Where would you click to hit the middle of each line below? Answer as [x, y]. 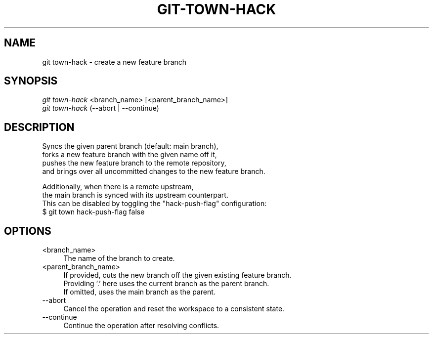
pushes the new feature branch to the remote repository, [134, 163]
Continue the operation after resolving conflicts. [141, 326]
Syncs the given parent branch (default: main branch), [130, 146]
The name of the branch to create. [119, 258]
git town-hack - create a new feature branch [114, 62]
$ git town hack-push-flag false [93, 212]
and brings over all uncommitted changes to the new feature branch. [154, 171]
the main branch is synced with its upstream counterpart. [135, 195]
